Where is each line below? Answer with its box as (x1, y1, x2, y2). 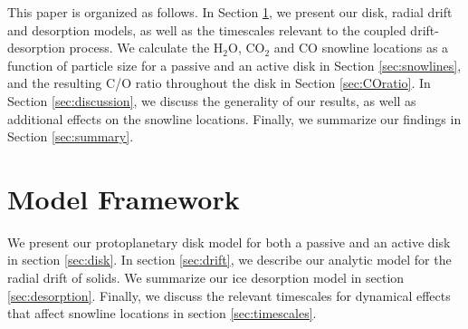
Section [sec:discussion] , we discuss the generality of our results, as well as (7, 91, 416, 110)
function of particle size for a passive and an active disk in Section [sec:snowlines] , (7, 55, 462, 74)
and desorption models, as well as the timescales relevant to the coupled (7, 20, 406, 39)
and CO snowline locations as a (273, 38, 449, 57)
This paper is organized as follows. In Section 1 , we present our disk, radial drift (7, 3, 453, 21)
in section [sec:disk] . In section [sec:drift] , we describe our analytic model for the (7, 250, 452, 269)
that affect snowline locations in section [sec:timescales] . (7, 304, 317, 323)
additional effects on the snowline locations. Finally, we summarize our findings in (7, 109, 462, 128)
